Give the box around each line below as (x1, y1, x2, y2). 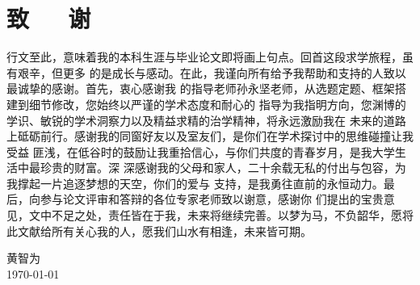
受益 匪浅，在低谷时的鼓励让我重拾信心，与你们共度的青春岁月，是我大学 (6, 143, 395, 160)
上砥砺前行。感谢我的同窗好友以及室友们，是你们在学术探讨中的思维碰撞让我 (6, 128, 414, 145)
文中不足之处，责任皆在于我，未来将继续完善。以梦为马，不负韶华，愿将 (28, 207, 414, 224)
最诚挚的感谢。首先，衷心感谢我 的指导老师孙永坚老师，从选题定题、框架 (6, 80, 395, 97)
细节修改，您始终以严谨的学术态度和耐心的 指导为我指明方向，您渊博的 (28, 95, 406, 112)
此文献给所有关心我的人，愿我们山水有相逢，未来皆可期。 (6, 222, 312, 239)
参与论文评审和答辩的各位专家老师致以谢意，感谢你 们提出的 (40, 191, 361, 207)
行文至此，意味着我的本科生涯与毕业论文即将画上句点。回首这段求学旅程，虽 (6, 48, 414, 65)
